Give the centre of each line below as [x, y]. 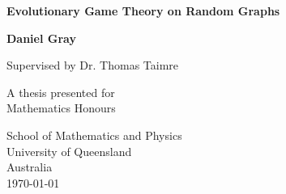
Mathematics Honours [61, 108]
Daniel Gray [41, 38]
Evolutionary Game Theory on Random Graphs [143, 11]
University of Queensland [69, 151]
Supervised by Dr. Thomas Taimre [93, 65]
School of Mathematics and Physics [94, 135]
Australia [30, 167]
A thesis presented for [61, 92]
